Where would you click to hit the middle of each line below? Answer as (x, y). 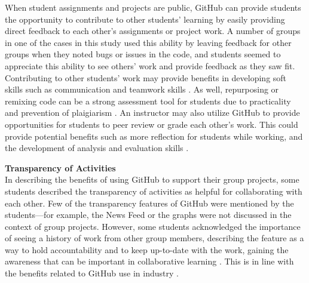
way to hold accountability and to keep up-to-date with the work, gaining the (147, 249)
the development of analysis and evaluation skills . (97, 148)
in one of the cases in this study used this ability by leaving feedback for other (148, 42)
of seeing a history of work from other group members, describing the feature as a (154, 238)
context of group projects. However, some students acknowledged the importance (153, 226)
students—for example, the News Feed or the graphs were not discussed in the (148, 215)
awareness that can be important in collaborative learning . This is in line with (149, 261)
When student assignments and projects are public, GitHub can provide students (153, 7)
